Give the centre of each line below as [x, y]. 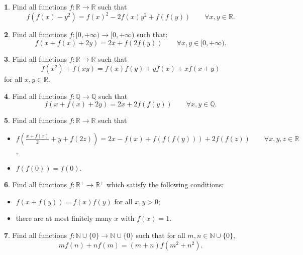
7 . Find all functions [36, 235]
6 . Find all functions [36, 184]
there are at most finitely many [64, 218]
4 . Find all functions [36, 96]
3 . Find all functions [36, 58]
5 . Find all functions [36, 120]
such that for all [161, 235]
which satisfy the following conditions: [165, 184]
